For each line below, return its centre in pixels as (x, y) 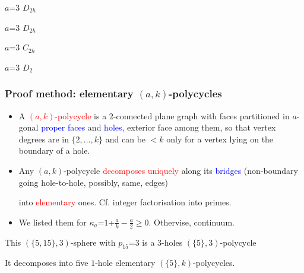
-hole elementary (125, 263)
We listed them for (53, 222)
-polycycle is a (81, 115)
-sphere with (93, 242)
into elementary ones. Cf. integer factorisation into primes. (125, 202)
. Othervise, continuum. (191, 222)
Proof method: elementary (69, 93)
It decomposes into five (47, 263)
